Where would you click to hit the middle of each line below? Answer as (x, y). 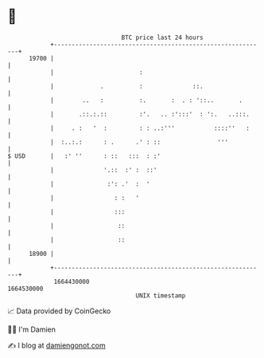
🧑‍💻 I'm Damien (32, 329)
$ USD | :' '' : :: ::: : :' (84, 156)
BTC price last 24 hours (162, 37)
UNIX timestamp (161, 295)
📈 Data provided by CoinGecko (59, 311)
